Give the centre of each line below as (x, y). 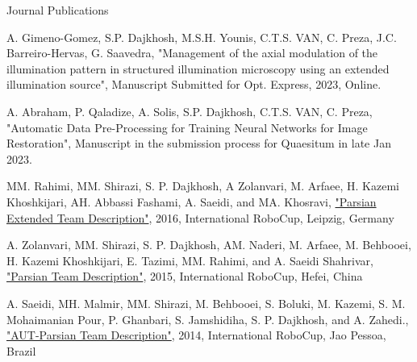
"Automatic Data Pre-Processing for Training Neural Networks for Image (187, 127)
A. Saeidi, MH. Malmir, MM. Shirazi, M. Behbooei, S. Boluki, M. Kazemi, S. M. (206, 303)
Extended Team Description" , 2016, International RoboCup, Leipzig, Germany (200, 217)
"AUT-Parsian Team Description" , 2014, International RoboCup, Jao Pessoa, (196, 335)
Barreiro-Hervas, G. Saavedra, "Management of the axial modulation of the (192, 53)
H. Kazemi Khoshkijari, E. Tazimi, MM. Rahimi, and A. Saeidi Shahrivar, (190, 260)
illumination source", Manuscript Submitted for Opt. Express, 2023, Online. (194, 84)
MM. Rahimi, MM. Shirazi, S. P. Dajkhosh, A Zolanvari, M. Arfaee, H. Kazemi (203, 186)
